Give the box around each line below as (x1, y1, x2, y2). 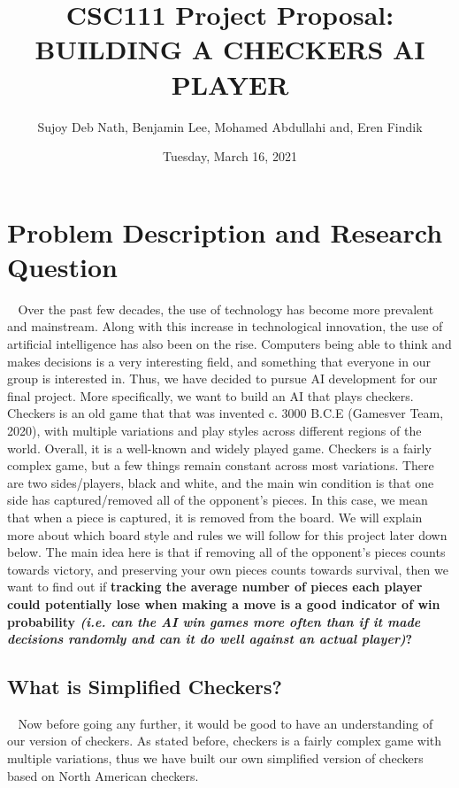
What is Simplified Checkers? (7, 673, 282, 700)
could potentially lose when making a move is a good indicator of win (7, 594, 440, 613)
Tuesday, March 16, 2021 (163, 147, 297, 166)
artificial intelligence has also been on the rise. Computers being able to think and (7, 335, 452, 352)
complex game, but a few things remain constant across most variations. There (7, 456, 434, 475)
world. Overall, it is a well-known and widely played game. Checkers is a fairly (7, 438, 432, 457)
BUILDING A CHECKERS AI (34, 31, 425, 67)
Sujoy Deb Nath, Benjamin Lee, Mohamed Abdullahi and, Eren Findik (37, 117, 423, 135)
